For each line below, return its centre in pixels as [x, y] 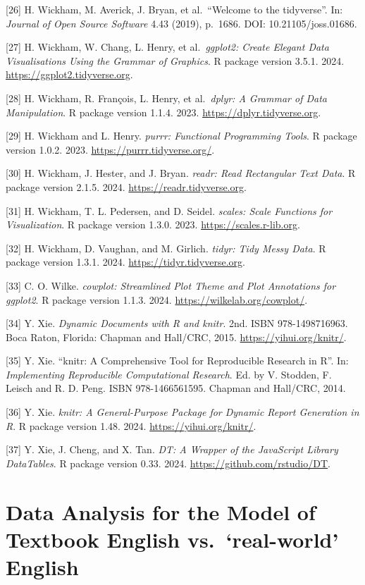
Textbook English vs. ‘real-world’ [172, 539]
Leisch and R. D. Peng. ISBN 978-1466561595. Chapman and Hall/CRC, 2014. [176, 388]
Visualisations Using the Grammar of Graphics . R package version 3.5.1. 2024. [175, 60]
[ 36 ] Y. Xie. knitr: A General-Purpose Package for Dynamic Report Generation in [182, 412]
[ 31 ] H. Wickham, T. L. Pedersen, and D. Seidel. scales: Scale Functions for [169, 210]
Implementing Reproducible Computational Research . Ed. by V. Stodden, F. [169, 374]
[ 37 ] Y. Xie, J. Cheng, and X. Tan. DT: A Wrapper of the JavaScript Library [172, 449]
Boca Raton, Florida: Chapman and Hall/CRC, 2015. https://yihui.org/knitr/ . [176, 337]
